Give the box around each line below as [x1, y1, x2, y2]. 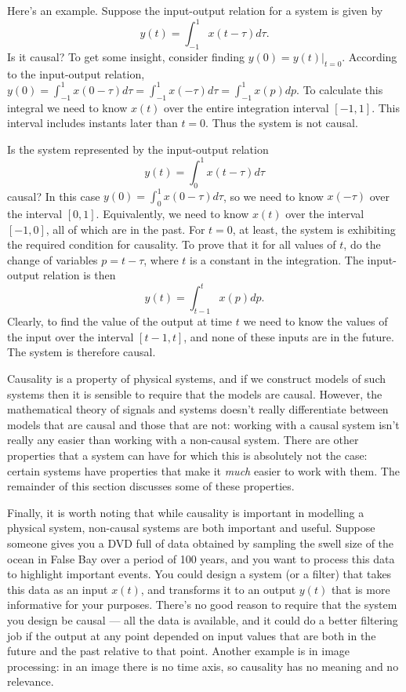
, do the [343, 236, 381, 253]
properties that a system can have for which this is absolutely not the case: [7, 446, 368, 463]
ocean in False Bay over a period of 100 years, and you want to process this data [7, 550, 395, 566]
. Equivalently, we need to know [96, 205, 249, 221]
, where [143, 251, 179, 268]
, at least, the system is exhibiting [232, 220, 396, 237]
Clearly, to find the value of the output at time [7, 313, 233, 330]
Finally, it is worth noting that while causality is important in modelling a [7, 504, 364, 520]
